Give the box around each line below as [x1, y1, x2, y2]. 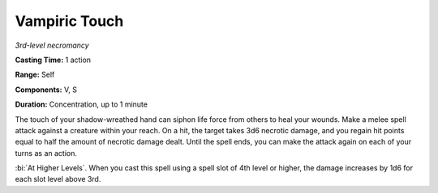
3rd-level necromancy [15, 40, 89, 50]
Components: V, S [15, 85, 77, 94]
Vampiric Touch [15, 12, 124, 30]
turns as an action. [15, 148, 77, 157]
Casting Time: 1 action [15, 55, 92, 65]
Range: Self [15, 69, 55, 80]
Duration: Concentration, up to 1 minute [15, 99, 148, 109]
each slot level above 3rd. [15, 174, 101, 184]
